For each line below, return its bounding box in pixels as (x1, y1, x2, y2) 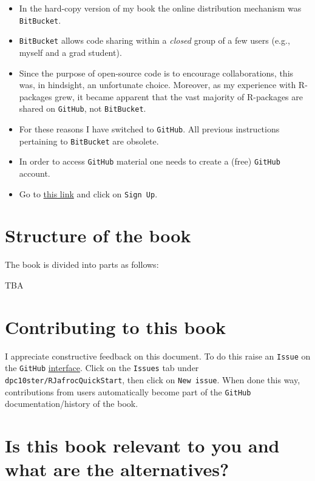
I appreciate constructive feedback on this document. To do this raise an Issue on (5, 349, 311, 362)
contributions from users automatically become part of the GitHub (5, 385, 251, 398)
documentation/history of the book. (5, 397, 138, 410)
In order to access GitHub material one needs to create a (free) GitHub (19, 155, 280, 168)
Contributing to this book (5, 314, 226, 339)
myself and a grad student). (19, 46, 122, 58)
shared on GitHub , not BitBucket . (19, 102, 146, 115)
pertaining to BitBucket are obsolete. (19, 134, 159, 147)
